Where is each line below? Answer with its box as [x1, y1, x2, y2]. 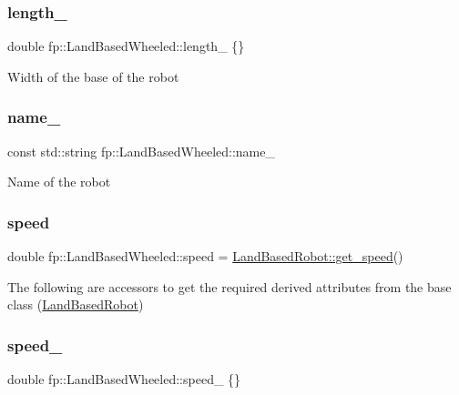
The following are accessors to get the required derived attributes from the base [7, 277, 452, 296]
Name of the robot [7, 172, 111, 191]
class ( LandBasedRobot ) [7, 295, 144, 314]
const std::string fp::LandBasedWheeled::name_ [7, 141, 275, 160]
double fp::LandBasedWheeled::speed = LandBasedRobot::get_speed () [7, 247, 403, 266]
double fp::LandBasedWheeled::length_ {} [7, 36, 245, 56]
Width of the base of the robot [7, 66, 179, 86]
